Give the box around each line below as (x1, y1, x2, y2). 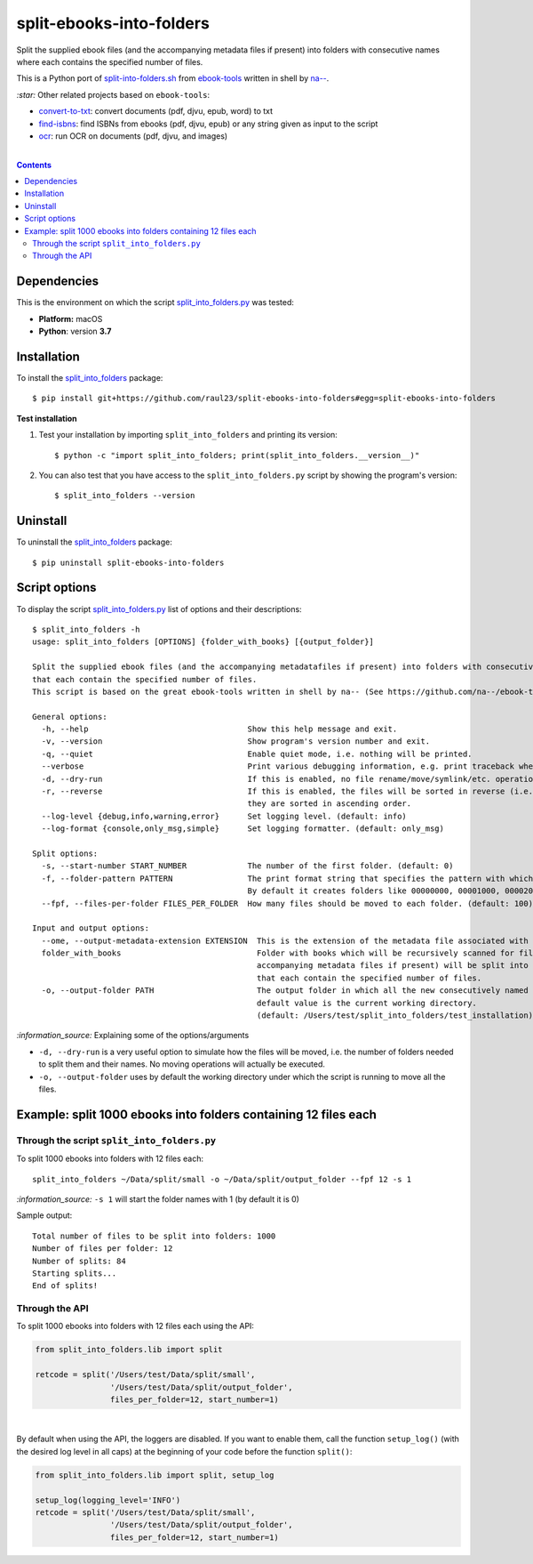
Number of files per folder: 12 (32, 1244, 173, 1254)
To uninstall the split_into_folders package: (16, 536, 172, 547)
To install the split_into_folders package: (16, 373, 163, 383)
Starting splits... (32, 1268, 117, 1278)
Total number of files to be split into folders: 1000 (32, 1230, 276, 1241)
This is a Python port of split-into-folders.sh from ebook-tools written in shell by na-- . (16, 73, 330, 84)
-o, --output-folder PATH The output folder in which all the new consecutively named (41, 986, 529, 996)
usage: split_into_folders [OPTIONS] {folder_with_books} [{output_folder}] (32, 637, 375, 647)
